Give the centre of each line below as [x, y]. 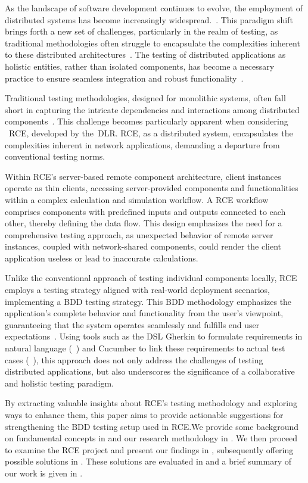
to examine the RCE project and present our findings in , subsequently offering [149, 449]
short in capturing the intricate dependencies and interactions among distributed [152, 109]
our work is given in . [44, 473]
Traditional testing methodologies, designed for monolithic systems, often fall [145, 98]
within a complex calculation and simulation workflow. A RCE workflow [137, 199]
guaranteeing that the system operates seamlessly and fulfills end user [132, 324]
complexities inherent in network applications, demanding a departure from [142, 144]
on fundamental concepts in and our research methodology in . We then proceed [151, 438]
